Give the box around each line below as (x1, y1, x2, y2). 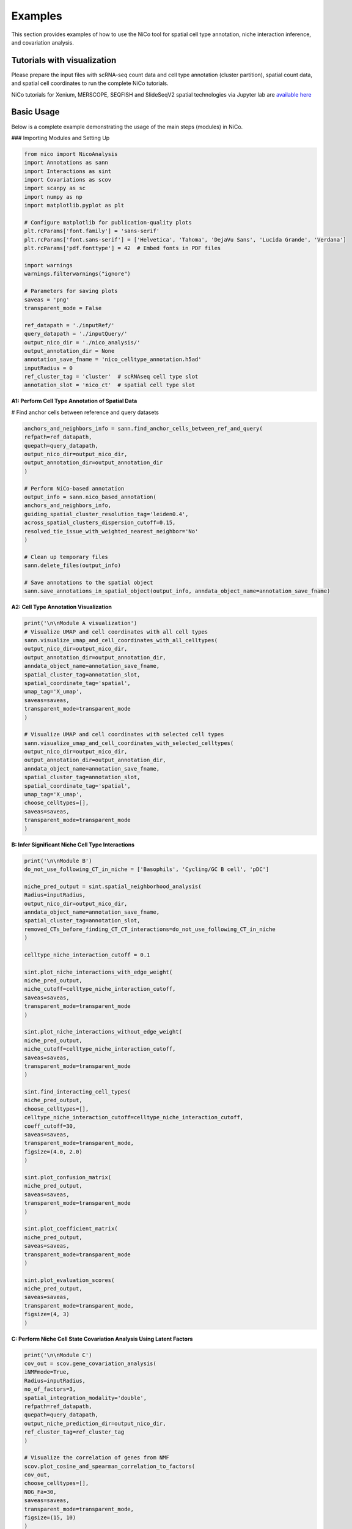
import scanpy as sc (24, 185, 86, 192)
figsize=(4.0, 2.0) (24, 1148, 82, 1155)
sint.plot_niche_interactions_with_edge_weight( (24, 968, 173, 976)
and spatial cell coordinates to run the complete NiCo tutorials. (11, 80, 169, 87)
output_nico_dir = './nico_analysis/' (24, 339, 141, 346)
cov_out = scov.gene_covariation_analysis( (24, 1360, 157, 1367)
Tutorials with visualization (11, 55, 117, 65)
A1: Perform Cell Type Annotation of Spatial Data (11, 398, 137, 405)
